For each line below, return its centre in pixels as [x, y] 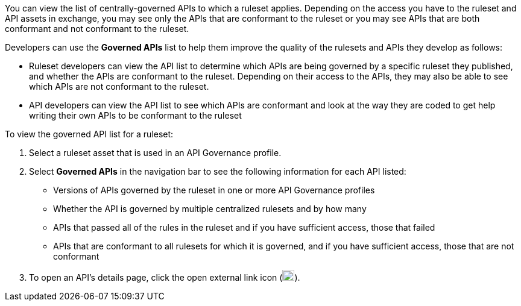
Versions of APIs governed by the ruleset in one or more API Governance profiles [214, 190]
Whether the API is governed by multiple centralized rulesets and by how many [210, 209]
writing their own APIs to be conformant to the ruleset [135, 115]
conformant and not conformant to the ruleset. [97, 29]
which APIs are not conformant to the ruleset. [119, 86]
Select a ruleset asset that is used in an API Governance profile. [155, 153]
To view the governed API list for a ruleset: [89, 134]
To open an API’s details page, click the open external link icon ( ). [165, 277]
